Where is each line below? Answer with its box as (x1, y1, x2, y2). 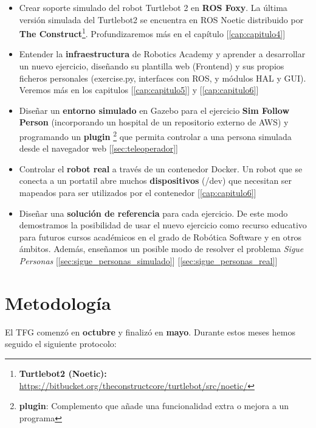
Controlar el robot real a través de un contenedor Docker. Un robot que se (19, 162, 303, 175)
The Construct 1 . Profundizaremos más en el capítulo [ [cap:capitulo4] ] (19, 26, 286, 40)
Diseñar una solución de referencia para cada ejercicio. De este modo (19, 206, 288, 219)
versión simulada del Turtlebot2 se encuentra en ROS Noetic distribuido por (19, 13, 304, 26)
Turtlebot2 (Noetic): (19, 367, 107, 379)
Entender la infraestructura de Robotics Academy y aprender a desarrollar (19, 47, 306, 60)
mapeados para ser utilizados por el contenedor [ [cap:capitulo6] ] (19, 186, 256, 199)
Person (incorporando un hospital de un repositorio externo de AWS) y (19, 116, 289, 128)
